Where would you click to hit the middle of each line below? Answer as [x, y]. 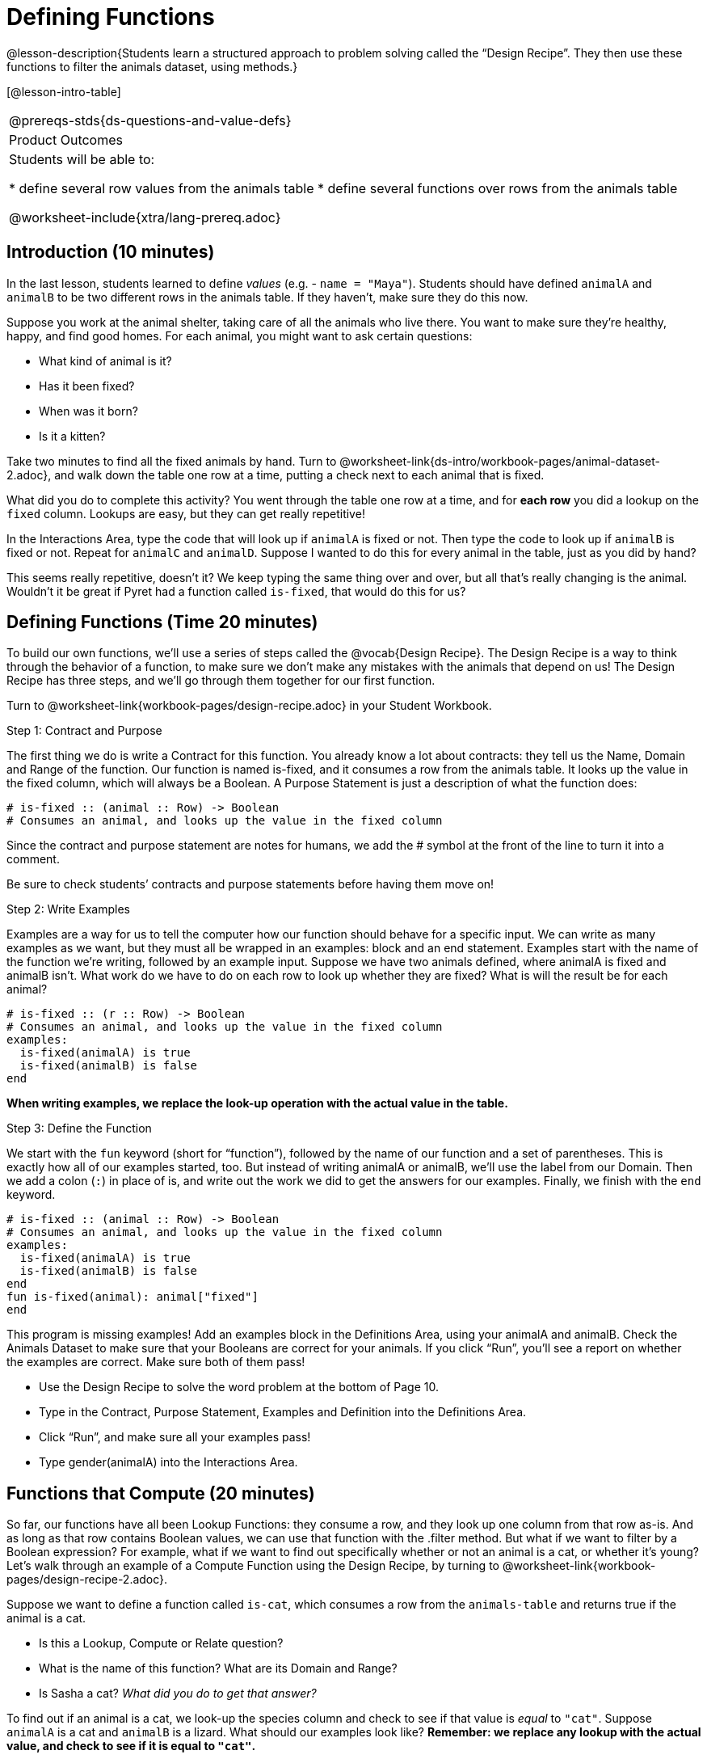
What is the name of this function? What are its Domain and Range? [218, 1668]
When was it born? [88, 411]
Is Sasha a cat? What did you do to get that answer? [178, 1694]
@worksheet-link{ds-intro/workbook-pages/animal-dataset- [500, 461]
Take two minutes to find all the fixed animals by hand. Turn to [172, 461]
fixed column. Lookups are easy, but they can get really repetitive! [186, 513]
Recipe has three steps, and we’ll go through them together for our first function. [221, 681]
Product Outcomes [66, 139]
